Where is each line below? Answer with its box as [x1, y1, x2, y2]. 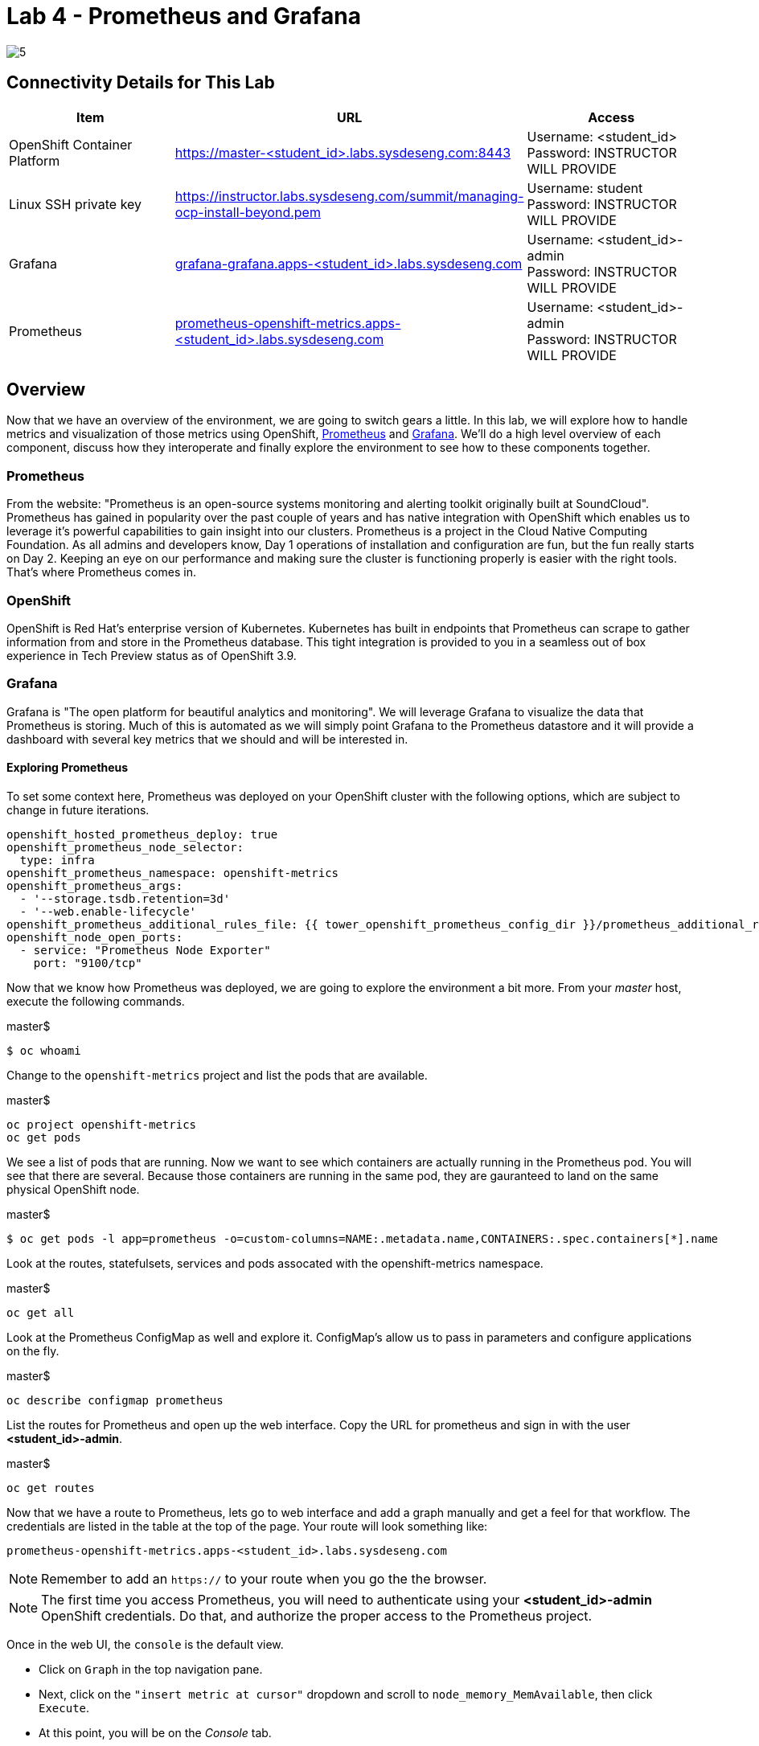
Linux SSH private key [9, 195, 142, 212]
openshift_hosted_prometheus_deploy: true [6, 827, 278, 841]
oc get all [6, 1305, 75, 1319]
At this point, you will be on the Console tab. [39, 1725, 272, 1740]
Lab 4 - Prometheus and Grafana [6, 2, 361, 30]
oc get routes [6, 1481, 95, 1494]
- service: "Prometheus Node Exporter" [19, 943, 271, 957]
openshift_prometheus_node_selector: [6, 840, 244, 854]
